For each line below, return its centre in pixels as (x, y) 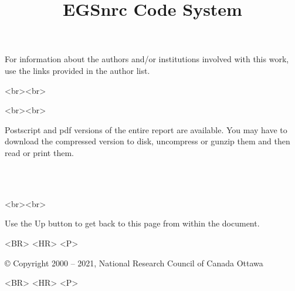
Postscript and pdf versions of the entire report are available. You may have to (146, 129)
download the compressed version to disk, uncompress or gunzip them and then (147, 141)
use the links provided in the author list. (77, 70)
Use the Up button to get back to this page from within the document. (132, 223)
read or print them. (39, 152)
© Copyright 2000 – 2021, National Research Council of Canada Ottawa (134, 263)
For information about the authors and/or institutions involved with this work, (147, 59)
